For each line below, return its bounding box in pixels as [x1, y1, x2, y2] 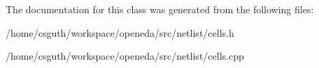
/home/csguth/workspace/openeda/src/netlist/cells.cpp [6, 49, 244, 63]
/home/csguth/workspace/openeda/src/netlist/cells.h [6, 25, 234, 40]
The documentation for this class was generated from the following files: [6, 2, 314, 16]
